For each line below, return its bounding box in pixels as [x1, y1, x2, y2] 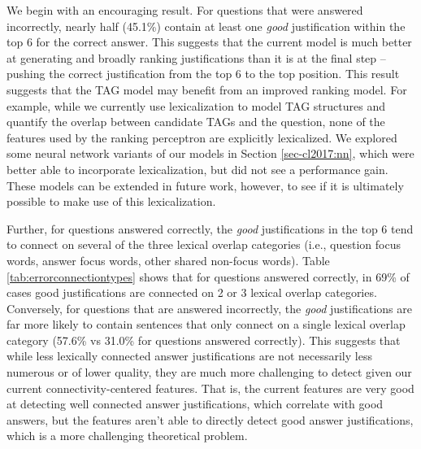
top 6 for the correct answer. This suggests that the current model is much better [7, 33, 412, 50]
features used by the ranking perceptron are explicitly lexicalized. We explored [7, 129, 397, 146]
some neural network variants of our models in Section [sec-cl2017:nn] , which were [7, 145, 414, 162]
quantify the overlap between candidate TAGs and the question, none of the [7, 113, 385, 130]
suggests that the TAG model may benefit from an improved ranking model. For [7, 81, 407, 98]
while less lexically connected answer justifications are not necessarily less [7, 347, 372, 364]
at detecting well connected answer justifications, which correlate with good [7, 395, 384, 412]
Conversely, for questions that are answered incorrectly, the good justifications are [7, 299, 412, 316]
